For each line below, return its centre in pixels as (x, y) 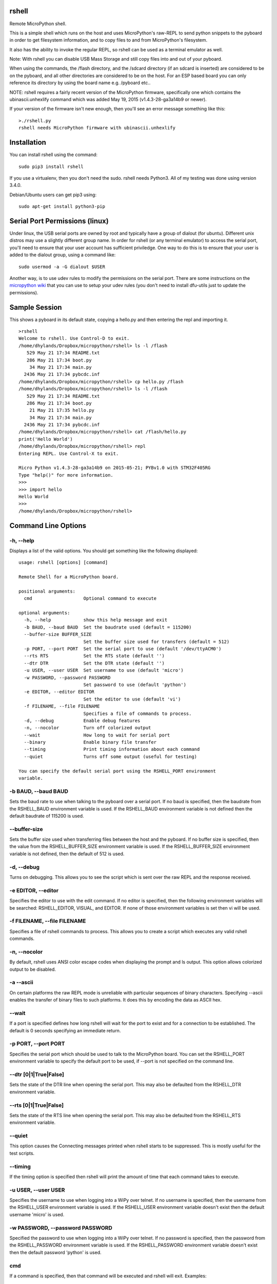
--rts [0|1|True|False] (37, 1105)
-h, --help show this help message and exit (96, 620)
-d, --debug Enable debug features (82, 721)
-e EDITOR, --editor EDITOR (59, 692)
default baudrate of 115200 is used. (47, 816)
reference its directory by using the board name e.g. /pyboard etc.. (80, 83)
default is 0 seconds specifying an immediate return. (65, 1030)
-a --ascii (21, 983)
